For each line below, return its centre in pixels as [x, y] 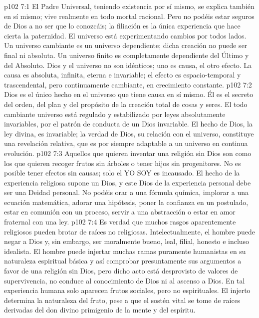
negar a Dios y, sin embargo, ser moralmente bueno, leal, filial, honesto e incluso [127, 241]
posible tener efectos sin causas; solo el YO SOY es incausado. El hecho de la [122, 173]
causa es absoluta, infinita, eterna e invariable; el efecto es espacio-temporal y [123, 75]
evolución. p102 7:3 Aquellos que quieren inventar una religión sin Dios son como [128, 153]
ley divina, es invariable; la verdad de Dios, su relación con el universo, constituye [129, 133]
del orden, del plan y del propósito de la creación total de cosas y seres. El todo [126, 104]
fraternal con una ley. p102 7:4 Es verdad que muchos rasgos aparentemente [120, 222]
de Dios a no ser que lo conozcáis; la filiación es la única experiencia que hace [122, 26]
